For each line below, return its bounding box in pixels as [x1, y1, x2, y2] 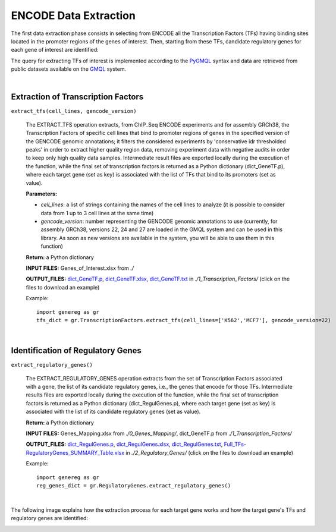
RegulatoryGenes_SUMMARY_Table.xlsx [26, 449, 125, 456]
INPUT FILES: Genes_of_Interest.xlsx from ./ [26, 265, 134, 272]
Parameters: [26, 190, 58, 197]
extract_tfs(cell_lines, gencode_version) [11, 108, 137, 115]
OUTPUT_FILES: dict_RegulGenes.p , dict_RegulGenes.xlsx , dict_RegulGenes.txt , [26, 440, 223, 448]
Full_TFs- [224, 440, 247, 448]
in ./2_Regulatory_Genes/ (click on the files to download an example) [125, 449, 294, 456]
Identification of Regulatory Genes [11, 345, 142, 356]
